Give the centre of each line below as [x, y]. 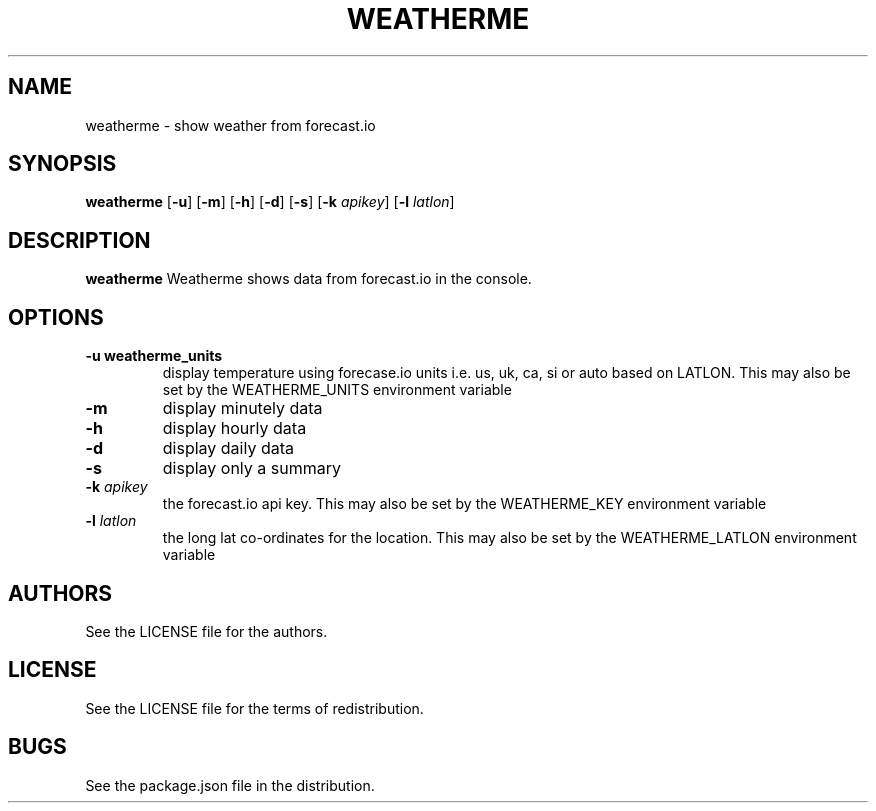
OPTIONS [56, 317]
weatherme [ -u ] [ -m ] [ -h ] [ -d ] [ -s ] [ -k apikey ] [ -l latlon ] [270, 202]
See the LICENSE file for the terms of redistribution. [254, 708]
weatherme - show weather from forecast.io [230, 125]
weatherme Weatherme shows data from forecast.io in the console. [308, 279]
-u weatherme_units [154, 356]
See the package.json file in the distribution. [230, 785]
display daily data [228, 448]
